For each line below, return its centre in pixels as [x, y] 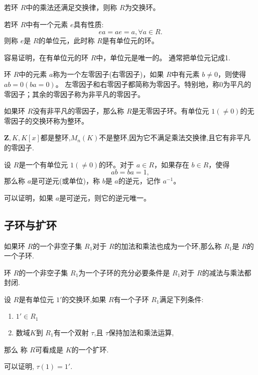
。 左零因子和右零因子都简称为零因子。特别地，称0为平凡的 [153, 84]
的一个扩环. [90, 349]
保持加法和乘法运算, [141, 332]
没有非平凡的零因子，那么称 [79, 111]
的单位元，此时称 [67, 40]
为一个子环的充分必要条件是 [124, 272]
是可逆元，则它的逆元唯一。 [105, 197]
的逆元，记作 [139, 181]
